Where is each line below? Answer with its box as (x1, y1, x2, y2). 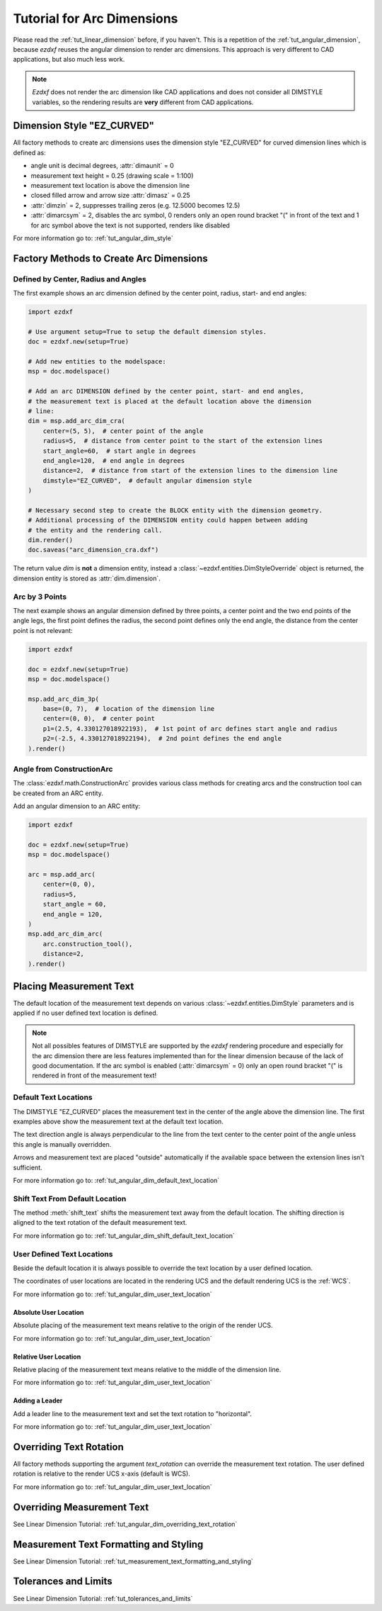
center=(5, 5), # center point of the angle (42, 427, 204, 435)
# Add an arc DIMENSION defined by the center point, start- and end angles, (28, 387, 304, 395)
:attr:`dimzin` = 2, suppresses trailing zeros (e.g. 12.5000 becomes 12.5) (30, 201, 241, 209)
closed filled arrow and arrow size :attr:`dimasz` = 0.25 (30, 191, 190, 200)
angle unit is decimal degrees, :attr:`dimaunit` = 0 (30, 162, 174, 170)
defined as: (13, 148, 46, 157)
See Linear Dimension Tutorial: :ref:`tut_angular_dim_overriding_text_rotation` (13, 1520, 238, 1528)
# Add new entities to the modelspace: (28, 358, 166, 366)
